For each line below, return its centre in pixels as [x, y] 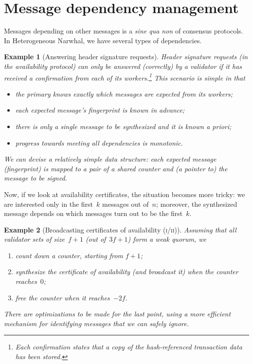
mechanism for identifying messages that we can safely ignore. [97, 323]
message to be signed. [36, 178]
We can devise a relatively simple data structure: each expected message [110, 159]
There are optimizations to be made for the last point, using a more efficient [117, 314]
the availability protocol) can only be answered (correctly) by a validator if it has [123, 66]
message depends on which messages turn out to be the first [93, 213]
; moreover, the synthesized [197, 204]
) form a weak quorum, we [167, 239]
